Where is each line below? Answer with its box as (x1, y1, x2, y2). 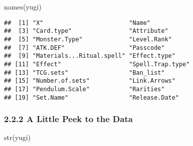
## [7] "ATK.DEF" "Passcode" (4, 44, 165, 51)
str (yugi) (4, 132, 31, 143)
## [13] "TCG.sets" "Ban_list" (4, 69, 165, 76)
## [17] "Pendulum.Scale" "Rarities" (4, 85, 165, 93)
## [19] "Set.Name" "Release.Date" (4, 94, 179, 101)
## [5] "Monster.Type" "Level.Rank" (4, 35, 172, 43)
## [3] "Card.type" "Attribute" (4, 27, 169, 35)
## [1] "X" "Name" (4, 19, 151, 26)
